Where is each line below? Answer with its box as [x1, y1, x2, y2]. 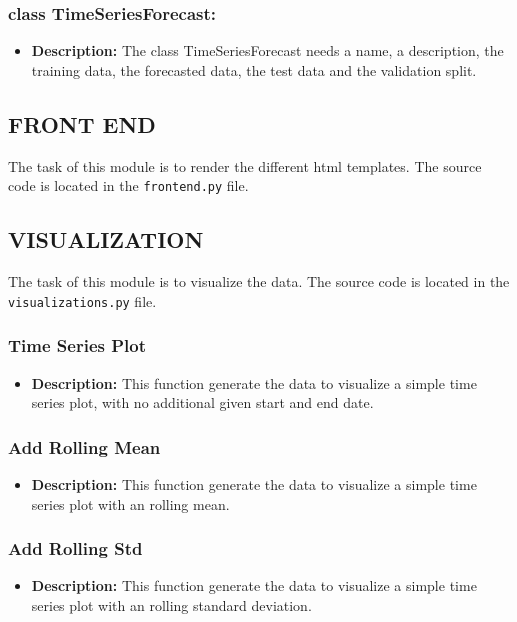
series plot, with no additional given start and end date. [31, 392, 374, 413]
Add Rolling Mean [8, 434, 161, 459]
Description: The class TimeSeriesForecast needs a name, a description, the [31, 40, 504, 61]
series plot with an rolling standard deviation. [31, 594, 312, 615]
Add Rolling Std [8, 536, 143, 561]
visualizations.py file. [8, 290, 157, 311]
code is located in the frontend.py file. [8, 175, 249, 196]
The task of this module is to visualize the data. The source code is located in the [8, 271, 510, 292]
